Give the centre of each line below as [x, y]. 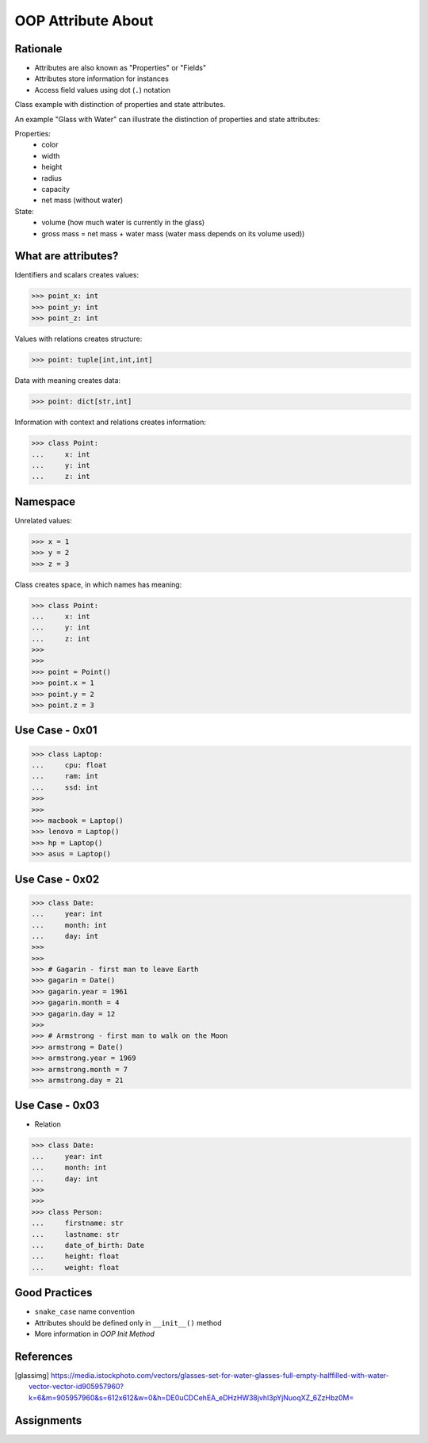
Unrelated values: [44, 520]
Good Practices [53, 1293]
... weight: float [75, 1267]
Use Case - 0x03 [57, 1106]
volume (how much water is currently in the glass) [123, 223]
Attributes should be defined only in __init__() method [128, 1322]
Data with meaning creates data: [68, 381]
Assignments [48, 1420]
